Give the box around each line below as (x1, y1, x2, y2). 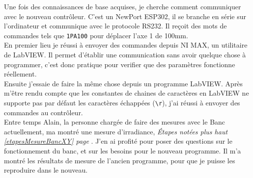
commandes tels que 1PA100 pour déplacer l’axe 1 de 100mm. (4, 30, 188, 40)
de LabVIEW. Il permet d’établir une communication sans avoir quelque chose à (4, 50, 246, 60)
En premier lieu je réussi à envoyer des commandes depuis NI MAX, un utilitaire (4, 40, 248, 50)
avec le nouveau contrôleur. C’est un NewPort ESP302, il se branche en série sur (4, 11, 247, 21)
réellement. (4, 69, 37, 79)
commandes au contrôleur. (4, 107, 83, 117)
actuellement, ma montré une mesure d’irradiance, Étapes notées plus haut (4, 126, 228, 136)
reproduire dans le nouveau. (4, 165, 88, 175)
